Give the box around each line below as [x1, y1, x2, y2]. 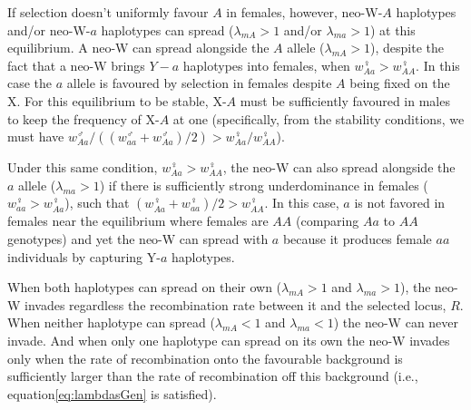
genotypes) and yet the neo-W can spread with [7, 229, 269, 248]
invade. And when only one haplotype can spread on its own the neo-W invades [7, 330, 450, 349]
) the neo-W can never [333, 313, 459, 332]
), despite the [370, 38, 445, 57]
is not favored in [354, 193, 446, 212]
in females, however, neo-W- [226, 3, 383, 21]
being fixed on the [349, 73, 450, 93]
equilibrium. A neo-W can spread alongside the [7, 38, 270, 57]
